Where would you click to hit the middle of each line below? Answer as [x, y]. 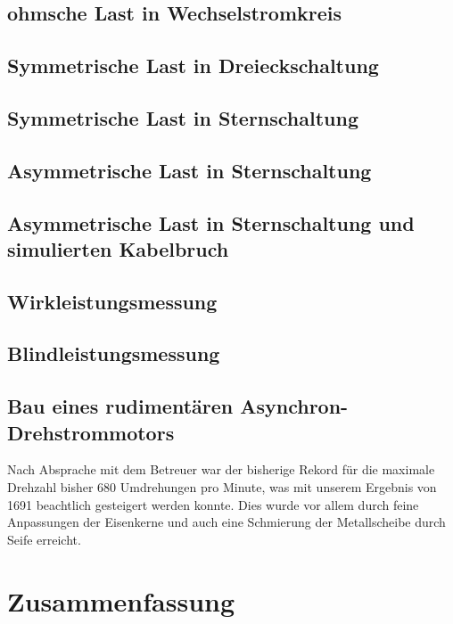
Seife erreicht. [44, 539]
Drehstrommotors [91, 432]
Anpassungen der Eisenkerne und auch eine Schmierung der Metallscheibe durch [226, 522]
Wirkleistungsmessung [112, 301]
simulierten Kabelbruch [118, 248]
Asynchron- [294, 406]
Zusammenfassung [121, 600]
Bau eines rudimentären [120, 406]
